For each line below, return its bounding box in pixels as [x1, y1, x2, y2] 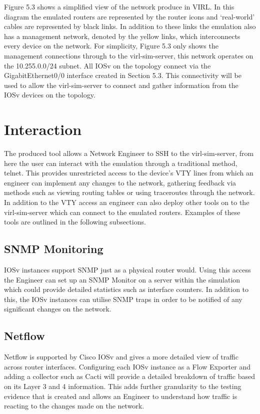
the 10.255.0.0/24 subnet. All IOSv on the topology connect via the [4, 60, 211, 70]
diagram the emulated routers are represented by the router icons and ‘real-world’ [4, 11, 255, 21]
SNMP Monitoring [4, 241, 103, 256]
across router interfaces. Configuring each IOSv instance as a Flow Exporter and [4, 361, 250, 371]
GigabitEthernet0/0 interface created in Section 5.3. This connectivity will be [4, 70, 241, 80]
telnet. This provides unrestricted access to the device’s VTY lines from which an [4, 167, 253, 178]
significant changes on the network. [4, 303, 111, 314]
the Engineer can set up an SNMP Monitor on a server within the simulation [4, 274, 240, 284]
